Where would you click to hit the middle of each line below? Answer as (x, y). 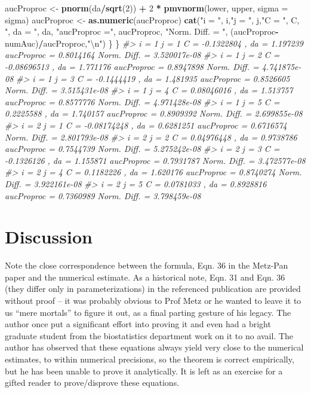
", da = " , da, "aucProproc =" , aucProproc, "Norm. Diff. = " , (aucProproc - (142, 31)
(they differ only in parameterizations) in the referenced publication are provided (153, 289)
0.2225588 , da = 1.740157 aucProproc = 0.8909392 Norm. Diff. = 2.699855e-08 (154, 113)
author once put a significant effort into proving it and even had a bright (138, 324)
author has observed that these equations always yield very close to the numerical (154, 347)
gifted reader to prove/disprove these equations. (92, 383)
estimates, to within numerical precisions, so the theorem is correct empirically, (150, 359)
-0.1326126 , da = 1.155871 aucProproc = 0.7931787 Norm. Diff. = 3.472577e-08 (155, 160)
